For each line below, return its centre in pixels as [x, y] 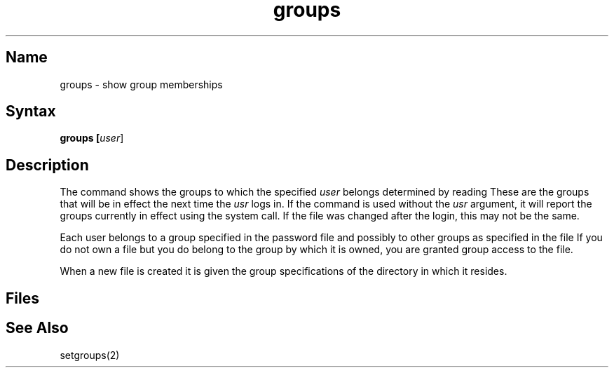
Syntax [31, 111]
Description [47, 165]
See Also [37, 328]
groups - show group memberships [141, 84]
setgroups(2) [90, 355]
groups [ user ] [92, 138]
